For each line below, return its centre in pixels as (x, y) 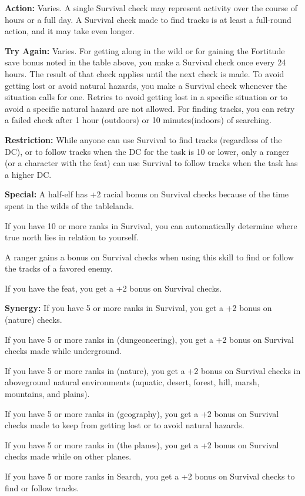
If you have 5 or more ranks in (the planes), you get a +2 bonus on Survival (142, 444)
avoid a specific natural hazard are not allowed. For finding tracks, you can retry (150, 108)
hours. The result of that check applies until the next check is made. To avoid (145, 73)
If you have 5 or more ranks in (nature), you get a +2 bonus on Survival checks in (153, 370)
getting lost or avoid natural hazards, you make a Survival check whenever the (146, 85)
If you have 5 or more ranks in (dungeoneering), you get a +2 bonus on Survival (149, 339)
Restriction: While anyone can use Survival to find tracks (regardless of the (143, 139)
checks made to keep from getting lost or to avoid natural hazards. (125, 425)
